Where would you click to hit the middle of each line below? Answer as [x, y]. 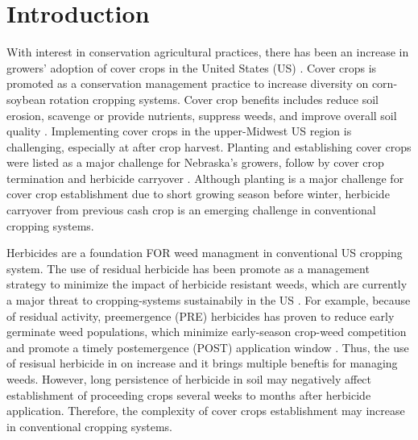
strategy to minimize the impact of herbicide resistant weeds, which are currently [207, 284]
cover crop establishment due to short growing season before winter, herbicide [198, 194]
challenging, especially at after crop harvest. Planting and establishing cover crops [209, 146]
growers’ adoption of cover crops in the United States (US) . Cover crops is [192, 67]
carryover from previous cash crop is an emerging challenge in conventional [191, 210]
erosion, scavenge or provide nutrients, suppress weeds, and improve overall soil [202, 115]
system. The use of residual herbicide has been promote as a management [188, 268]
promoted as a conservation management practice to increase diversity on [188, 83]
